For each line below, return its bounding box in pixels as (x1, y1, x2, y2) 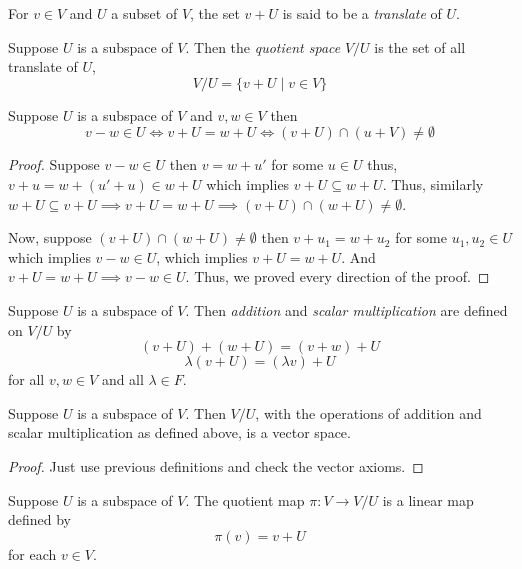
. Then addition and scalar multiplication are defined (185, 299, 508, 320)
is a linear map (382, 489, 474, 510)
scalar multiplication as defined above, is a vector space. (8, 422, 351, 443)
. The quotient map (185, 489, 305, 510)
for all (8, 369, 45, 390)
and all (101, 369, 144, 390)
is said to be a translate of (282, 3, 442, 23)
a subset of (111, 3, 178, 23)
